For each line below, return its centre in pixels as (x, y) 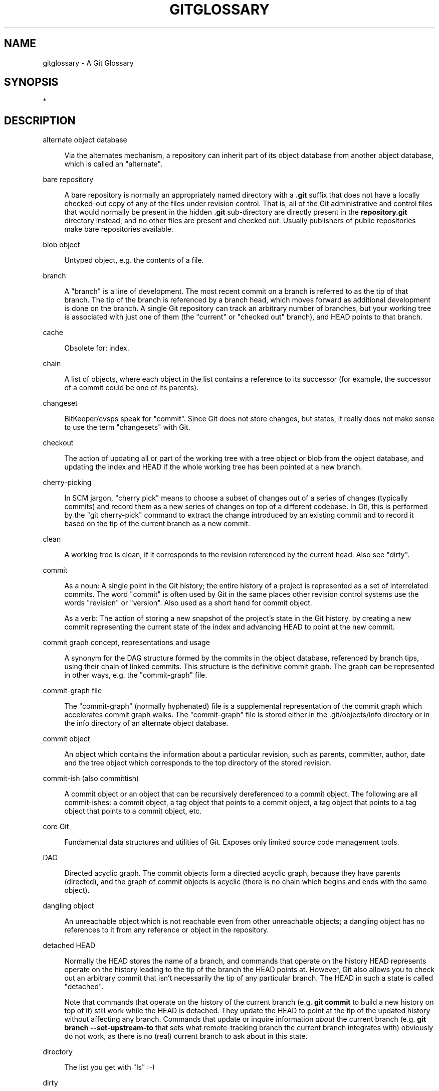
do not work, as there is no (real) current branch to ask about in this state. (186, 1036)
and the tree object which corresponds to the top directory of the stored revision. (198, 763)
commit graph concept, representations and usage (126, 643)
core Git (56, 827)
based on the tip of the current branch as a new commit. (157, 524)
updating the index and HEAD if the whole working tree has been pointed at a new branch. (213, 467)
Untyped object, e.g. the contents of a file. (134, 260)
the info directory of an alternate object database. (146, 723)
